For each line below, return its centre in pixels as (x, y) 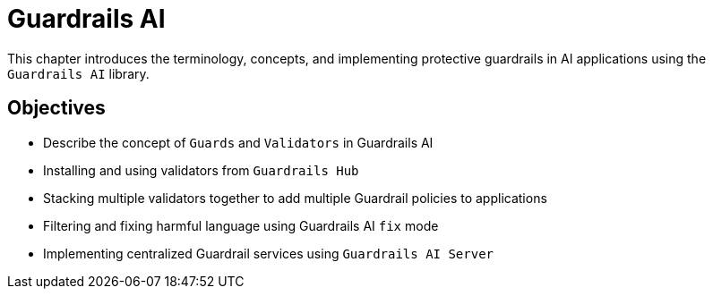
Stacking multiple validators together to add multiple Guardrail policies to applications (295, 198)
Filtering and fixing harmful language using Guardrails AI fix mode (241, 225)
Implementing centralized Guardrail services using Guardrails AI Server (268, 253)
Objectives (56, 108)
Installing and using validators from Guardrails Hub (201, 170)
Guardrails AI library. (78, 73)
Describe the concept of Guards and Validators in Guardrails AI (238, 142)
